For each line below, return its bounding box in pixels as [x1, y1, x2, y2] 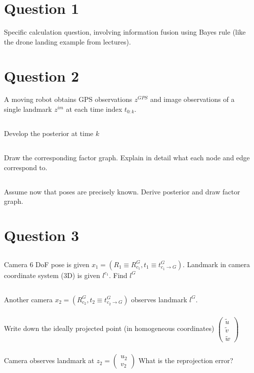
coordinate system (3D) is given [4, 270, 100, 280]
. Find [109, 270, 127, 280]
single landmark [4, 104, 52, 114]
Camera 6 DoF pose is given [4, 259, 89, 269]
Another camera [4, 294, 53, 304]
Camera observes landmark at [4, 355, 94, 366]
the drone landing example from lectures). [4, 36, 131, 47]
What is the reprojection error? [138, 355, 233, 366]
